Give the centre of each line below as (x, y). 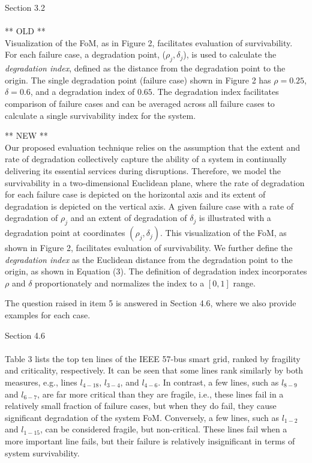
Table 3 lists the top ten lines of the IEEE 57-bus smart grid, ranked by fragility (153, 358)
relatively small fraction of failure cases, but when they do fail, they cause (141, 406)
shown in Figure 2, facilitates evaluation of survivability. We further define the (149, 248)
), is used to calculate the (230, 54)
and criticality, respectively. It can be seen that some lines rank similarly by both (154, 370)
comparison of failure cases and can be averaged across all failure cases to (140, 103)
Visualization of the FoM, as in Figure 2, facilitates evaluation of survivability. (149, 42)
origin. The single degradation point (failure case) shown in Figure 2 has (138, 80)
